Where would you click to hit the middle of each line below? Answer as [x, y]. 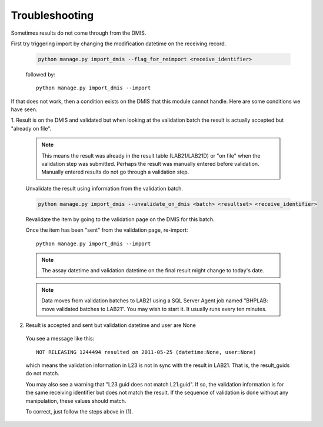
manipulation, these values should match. [76, 401]
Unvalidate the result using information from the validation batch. [104, 188]
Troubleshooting [52, 15]
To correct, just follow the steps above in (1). [79, 412]
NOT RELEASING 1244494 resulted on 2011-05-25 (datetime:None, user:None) [146, 352]
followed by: [41, 74]
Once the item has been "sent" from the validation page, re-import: [107, 230]
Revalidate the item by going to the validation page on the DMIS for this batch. [120, 219]
